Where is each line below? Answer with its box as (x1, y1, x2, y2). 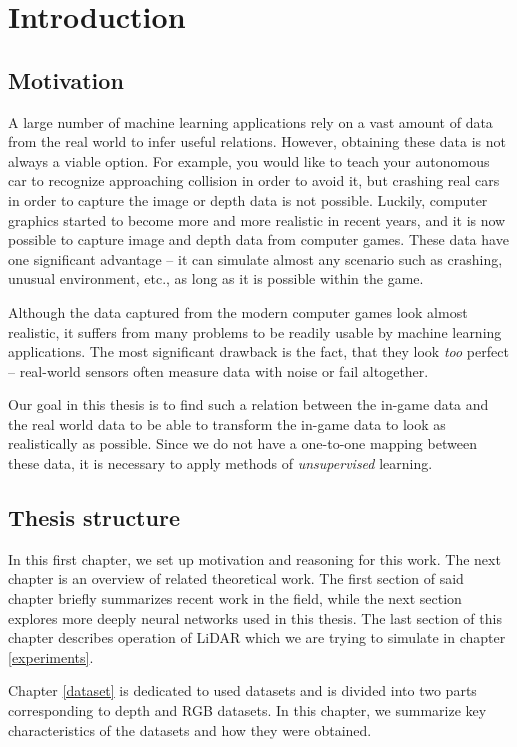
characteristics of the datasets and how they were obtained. (8, 719, 372, 740)
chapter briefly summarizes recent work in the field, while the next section (8, 588, 462, 609)
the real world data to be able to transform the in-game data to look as (8, 413, 446, 434)
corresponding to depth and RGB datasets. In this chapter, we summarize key (8, 700, 487, 721)
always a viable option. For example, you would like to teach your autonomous (8, 150, 490, 171)
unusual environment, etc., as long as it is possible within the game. (8, 268, 424, 289)
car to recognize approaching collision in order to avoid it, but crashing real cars (8, 170, 500, 191)
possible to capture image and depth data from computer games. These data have (8, 229, 509, 250)
